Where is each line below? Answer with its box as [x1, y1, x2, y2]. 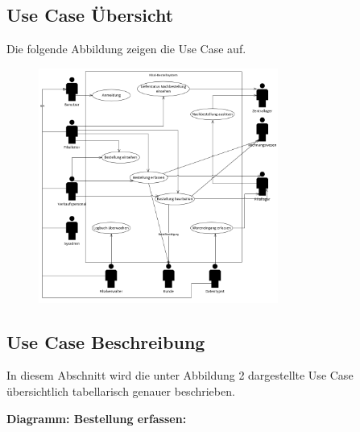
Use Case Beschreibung [6, 329, 205, 354]
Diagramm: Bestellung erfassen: [6, 409, 187, 426]
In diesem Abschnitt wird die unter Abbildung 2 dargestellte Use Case [6, 367, 354, 384]
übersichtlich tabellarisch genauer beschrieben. [6, 382, 235, 399]
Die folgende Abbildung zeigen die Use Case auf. [6, 40, 246, 57]
